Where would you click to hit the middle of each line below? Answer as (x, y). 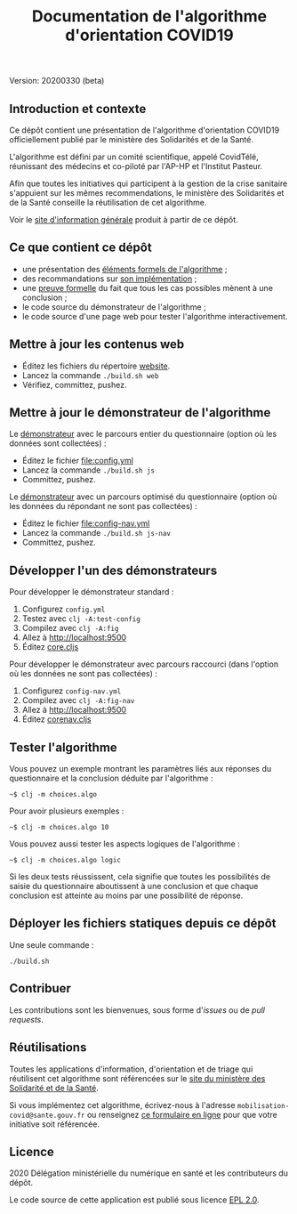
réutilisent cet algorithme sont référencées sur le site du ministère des (137, 1078)
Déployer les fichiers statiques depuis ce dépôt (143, 923)
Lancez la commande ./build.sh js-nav (96, 533)
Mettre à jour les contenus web (97, 344)
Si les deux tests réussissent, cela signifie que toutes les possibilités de (140, 877)
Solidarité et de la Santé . (54, 1088)
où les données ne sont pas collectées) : (84, 674)
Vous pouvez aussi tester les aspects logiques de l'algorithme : (124, 844)
